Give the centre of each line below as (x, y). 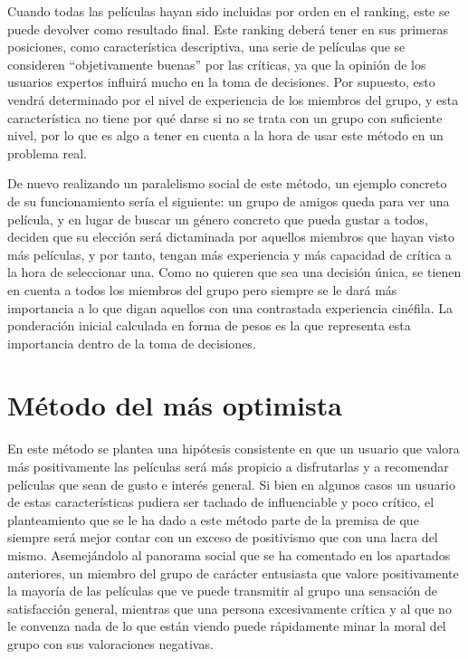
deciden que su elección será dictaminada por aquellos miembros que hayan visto (231, 237)
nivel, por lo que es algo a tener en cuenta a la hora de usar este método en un (225, 135)
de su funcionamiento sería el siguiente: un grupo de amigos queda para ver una (229, 201)
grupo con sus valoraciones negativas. (110, 643)
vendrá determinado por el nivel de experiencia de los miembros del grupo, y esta (233, 99)
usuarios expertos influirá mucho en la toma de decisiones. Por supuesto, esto (221, 82)
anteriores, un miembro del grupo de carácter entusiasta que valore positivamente (233, 573)
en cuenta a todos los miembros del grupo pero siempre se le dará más (202, 289)
